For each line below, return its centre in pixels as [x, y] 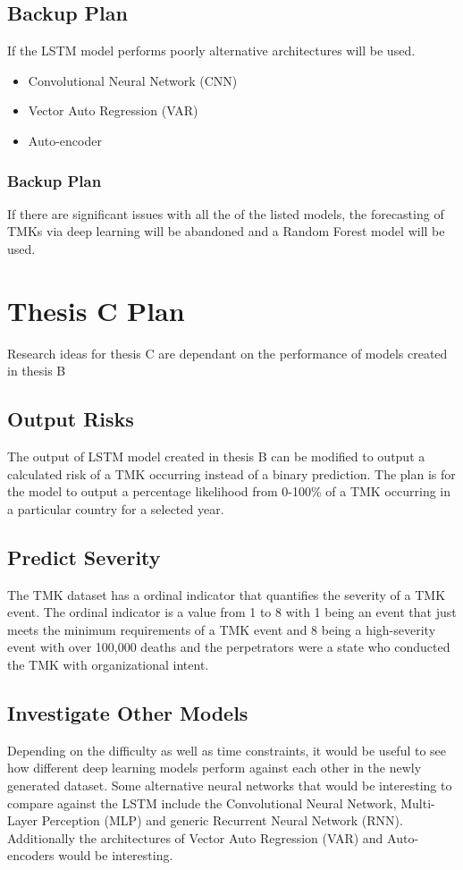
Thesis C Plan [96, 310]
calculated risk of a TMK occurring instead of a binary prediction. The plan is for [231, 473]
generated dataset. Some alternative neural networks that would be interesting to [230, 786]
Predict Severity [84, 557]
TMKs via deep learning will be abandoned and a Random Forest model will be [226, 231]
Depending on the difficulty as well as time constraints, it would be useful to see [227, 750]
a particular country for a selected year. [116, 508]
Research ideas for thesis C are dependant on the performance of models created [227, 353]
